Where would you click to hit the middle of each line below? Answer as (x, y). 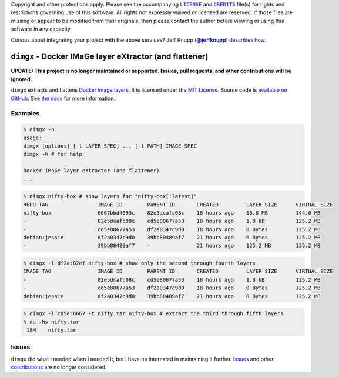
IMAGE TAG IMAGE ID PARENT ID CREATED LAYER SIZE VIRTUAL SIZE (178, 271)
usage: (33, 138)
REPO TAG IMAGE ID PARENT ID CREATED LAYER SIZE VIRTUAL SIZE (178, 205)
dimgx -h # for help (53, 154)
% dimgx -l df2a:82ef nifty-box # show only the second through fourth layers (139, 263)
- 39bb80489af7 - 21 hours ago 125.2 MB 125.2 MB (172, 246)
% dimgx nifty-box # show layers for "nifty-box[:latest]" (110, 196)
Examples (25, 114)
